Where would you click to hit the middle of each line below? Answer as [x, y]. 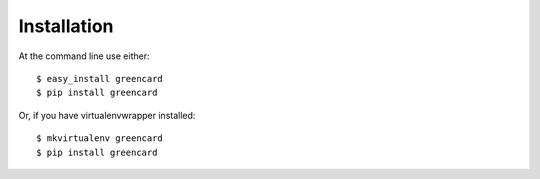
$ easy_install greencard [100, 78]
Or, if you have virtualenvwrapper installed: [107, 115]
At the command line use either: [84, 56]
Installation [66, 26]
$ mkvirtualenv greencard [100, 138]
